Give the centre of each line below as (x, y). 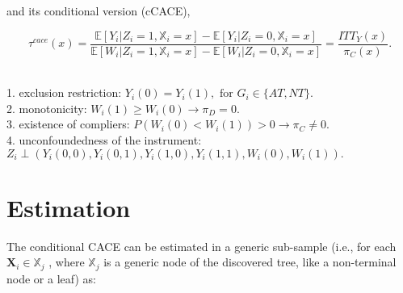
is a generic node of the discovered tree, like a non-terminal (250, 262)
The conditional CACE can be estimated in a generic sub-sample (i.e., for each (201, 246)
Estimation (69, 207)
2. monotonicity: (47, 108)
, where (67, 262)
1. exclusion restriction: (64, 92)
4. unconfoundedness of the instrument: (104, 140)
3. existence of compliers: (68, 124)
